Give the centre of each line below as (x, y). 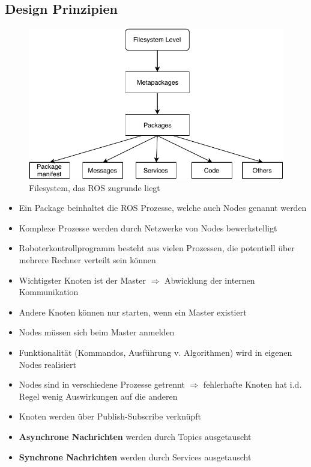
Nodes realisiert (47, 364)
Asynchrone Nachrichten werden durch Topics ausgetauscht (135, 436)
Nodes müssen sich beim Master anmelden (97, 332)
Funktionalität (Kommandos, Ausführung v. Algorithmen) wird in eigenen (155, 352)
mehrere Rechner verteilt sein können (87, 260)
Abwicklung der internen (210, 280)
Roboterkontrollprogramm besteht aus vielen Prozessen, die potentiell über (157, 248)
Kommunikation (49, 292)
